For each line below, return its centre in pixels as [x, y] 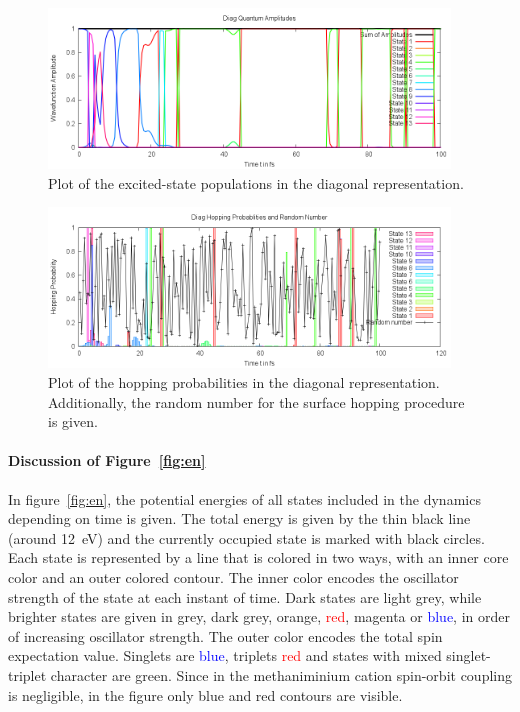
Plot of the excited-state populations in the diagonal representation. [256, 182]
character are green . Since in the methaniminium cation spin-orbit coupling [281, 674]
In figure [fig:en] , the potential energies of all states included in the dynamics [244, 498]
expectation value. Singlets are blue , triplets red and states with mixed [225, 655]
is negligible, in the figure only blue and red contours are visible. [205, 694]
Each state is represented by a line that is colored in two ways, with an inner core [258, 557]
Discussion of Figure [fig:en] [107, 460]
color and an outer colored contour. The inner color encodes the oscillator [233, 576]
